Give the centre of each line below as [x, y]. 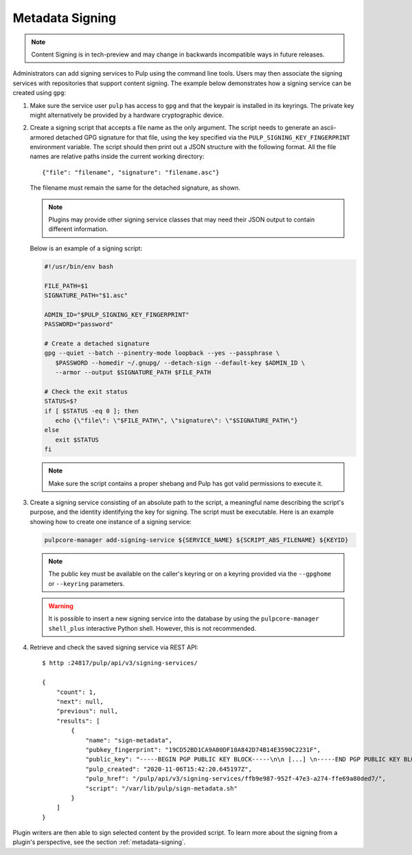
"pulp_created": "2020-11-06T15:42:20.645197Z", [169, 769]
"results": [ [78, 721]
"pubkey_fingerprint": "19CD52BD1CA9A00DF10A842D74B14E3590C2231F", [203, 749]
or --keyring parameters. [87, 583]
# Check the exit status [86, 391]
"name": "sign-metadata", [129, 740]
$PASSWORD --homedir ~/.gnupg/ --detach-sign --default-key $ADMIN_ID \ [180, 362]
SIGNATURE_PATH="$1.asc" [86, 295]
